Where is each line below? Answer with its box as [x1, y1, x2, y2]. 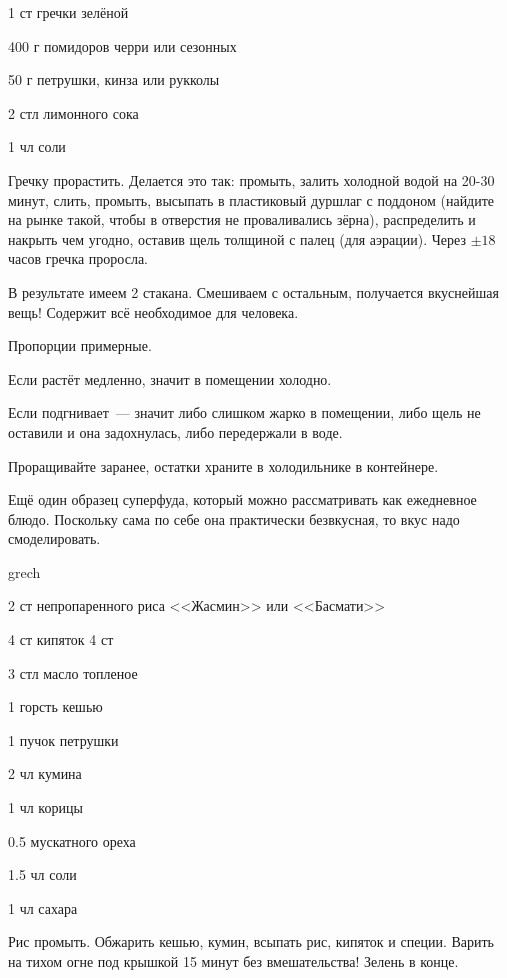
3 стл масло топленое [8, 662, 138, 683]
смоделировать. [8, 528, 101, 549]
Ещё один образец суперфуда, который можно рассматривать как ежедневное [8, 489, 477, 510]
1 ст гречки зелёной [8, 2, 129, 22]
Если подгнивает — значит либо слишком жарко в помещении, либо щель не [8, 402, 481, 423]
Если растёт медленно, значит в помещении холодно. [8, 368, 332, 389]
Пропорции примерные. [8, 335, 152, 356]
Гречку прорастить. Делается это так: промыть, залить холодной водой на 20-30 [8, 169, 495, 190]
